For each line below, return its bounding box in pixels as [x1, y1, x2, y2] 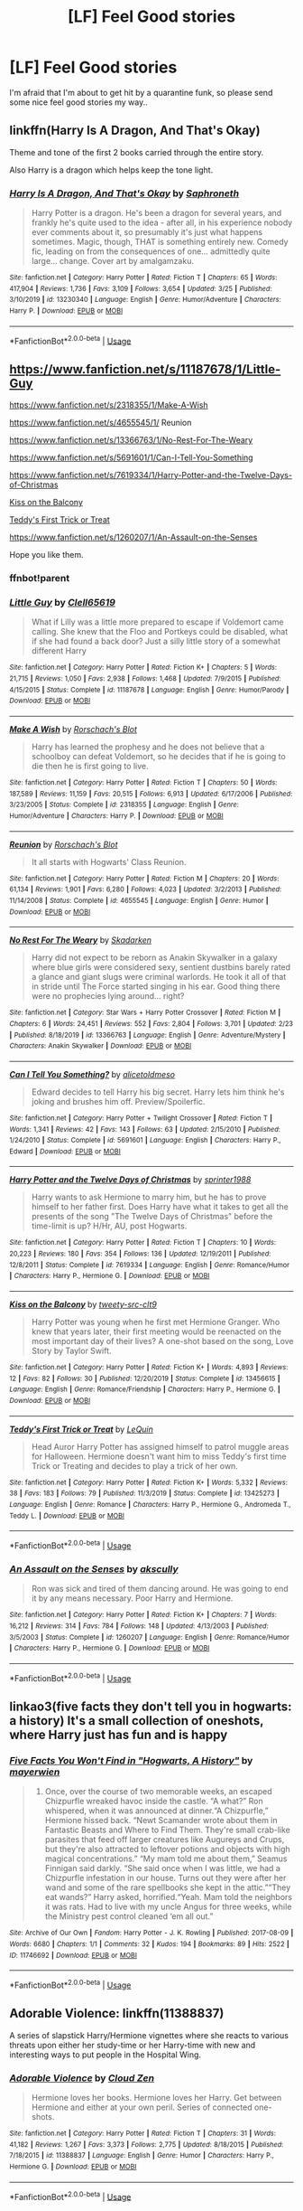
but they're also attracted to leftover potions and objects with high [44, 1844, 290, 1855]
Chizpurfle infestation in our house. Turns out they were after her [44, 1873, 287, 1884]
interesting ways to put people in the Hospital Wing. [9, 2049, 201, 2060]
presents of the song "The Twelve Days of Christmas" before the [31, 1211, 273, 1222]
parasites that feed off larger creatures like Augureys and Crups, [44, 1834, 285, 1845]
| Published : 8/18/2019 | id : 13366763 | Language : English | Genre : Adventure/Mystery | [9, 1030, 286, 1040]
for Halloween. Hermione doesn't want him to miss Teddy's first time [31, 1451, 287, 1462]
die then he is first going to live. [31, 760, 149, 771]
